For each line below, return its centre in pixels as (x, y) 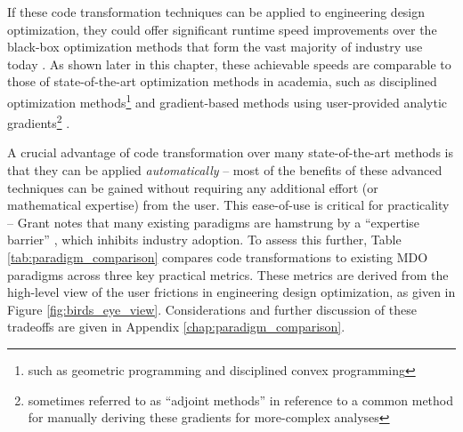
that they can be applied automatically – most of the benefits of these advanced (225, 170)
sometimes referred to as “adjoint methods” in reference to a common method (241, 400)
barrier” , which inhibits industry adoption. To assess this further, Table (204, 240)
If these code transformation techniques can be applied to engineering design (216, 12)
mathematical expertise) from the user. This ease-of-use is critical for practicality (228, 205)
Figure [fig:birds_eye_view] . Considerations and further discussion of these (212, 309)
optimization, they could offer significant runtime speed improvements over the (222, 29)
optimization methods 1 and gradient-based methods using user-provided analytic (227, 100)
